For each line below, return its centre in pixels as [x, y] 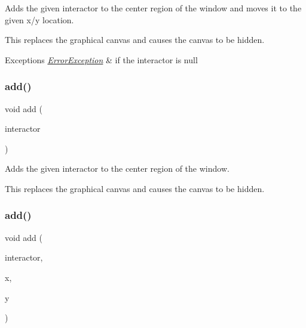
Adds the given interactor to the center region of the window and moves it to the [153, 8]
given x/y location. [39, 19]
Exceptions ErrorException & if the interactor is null [101, 59]
